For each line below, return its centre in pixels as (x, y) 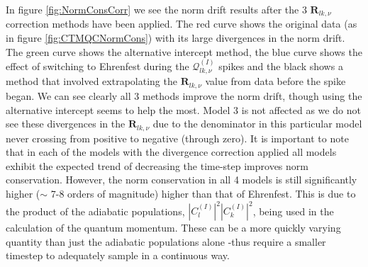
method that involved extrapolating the (91, 81)
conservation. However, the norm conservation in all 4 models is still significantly (182, 180)
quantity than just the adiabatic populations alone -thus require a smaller (166, 241)
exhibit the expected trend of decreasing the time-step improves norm (157, 165)
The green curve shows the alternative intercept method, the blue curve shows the (184, 51)
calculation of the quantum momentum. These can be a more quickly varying (173, 228)
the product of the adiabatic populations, (95, 211)
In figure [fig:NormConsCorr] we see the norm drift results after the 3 (156, 9)
